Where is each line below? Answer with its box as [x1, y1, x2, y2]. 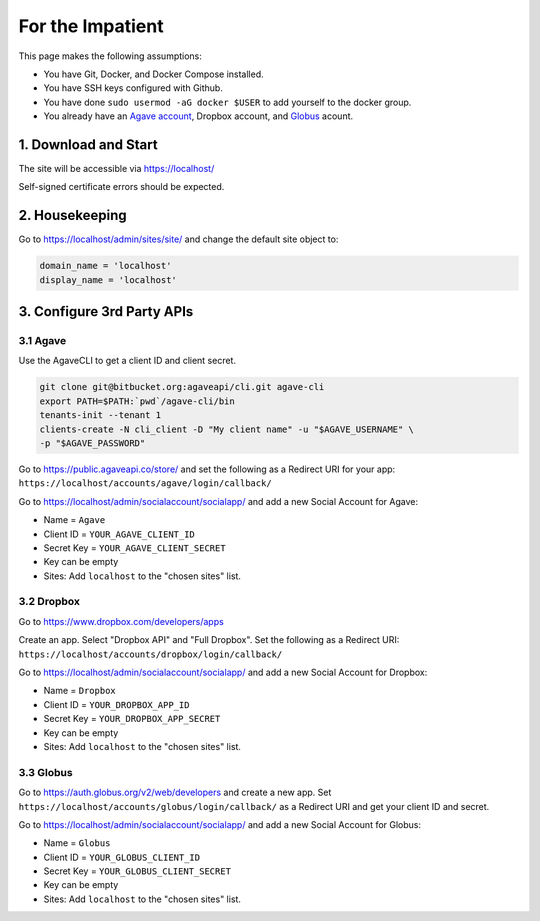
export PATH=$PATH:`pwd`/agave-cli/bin [39, 395, 235, 407]
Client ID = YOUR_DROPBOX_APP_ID [43, 698, 190, 710]
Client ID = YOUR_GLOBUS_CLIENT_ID [43, 851, 200, 863]
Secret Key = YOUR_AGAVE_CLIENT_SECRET [43, 541, 226, 554]
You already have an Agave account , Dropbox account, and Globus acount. [43, 110, 354, 122]
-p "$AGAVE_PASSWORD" [39, 437, 146, 449]
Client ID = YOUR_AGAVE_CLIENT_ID [43, 528, 195, 540]
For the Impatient [18, 15, 164, 37]
